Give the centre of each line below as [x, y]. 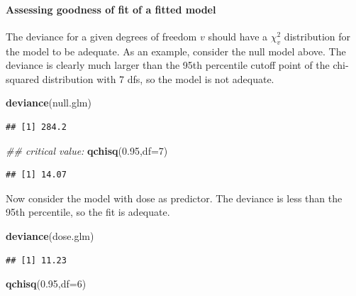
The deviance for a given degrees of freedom [101, 36]
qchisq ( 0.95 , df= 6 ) [46, 284]
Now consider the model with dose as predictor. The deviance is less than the [174, 198]
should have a [238, 36]
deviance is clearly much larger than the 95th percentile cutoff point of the [168, 65]
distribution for [317, 36]
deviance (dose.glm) [50, 235]
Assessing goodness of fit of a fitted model [111, 9]
